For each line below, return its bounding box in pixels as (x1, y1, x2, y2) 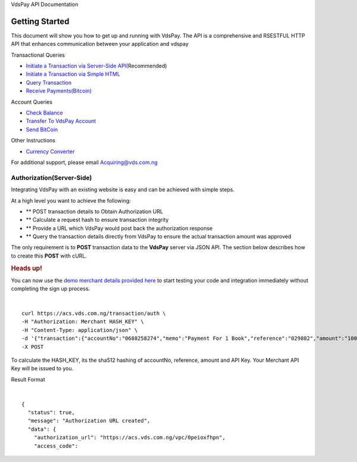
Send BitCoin (26, 126, 58, 133)
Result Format (11, 376, 46, 383)
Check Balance (26, 109, 63, 116)
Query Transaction (26, 79, 71, 86)
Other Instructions (11, 137, 56, 144)
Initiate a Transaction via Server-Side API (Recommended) (26, 63, 167, 70)
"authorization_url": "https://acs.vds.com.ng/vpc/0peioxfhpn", (33, 434, 226, 441)
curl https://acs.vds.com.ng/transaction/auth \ (21, 310, 166, 317)
